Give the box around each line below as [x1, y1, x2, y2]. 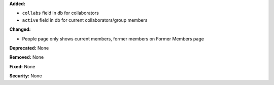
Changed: [9, 26, 31, 32]
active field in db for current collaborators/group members [22, 17, 148, 23]
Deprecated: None [9, 45, 49, 51]
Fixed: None [9, 63, 36, 69]
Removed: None [9, 54, 44, 60]
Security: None [9, 73, 42, 79]
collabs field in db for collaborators [22, 10, 99, 16]
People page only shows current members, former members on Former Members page [22, 35, 204, 41]
